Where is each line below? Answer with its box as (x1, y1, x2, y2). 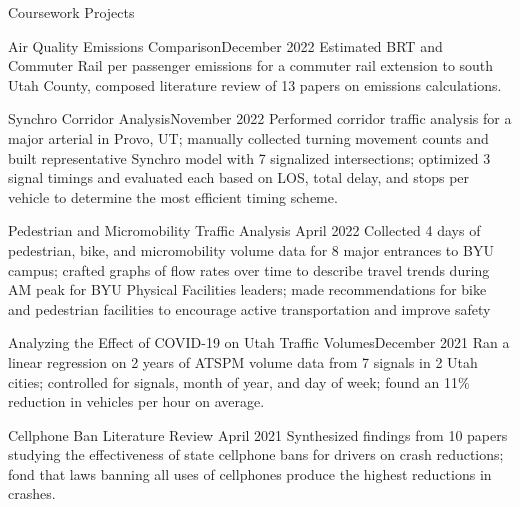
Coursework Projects (8, 2, 135, 22)
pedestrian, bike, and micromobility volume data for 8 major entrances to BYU (8, 239, 494, 260)
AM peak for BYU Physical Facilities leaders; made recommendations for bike (8, 279, 487, 300)
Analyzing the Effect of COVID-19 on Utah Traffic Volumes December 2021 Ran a (8, 332, 510, 353)
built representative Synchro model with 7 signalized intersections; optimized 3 (8, 147, 491, 168)
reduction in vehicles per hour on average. (8, 391, 265, 412)
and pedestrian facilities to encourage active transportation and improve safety (8, 298, 491, 319)
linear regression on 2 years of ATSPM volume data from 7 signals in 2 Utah (8, 351, 478, 372)
